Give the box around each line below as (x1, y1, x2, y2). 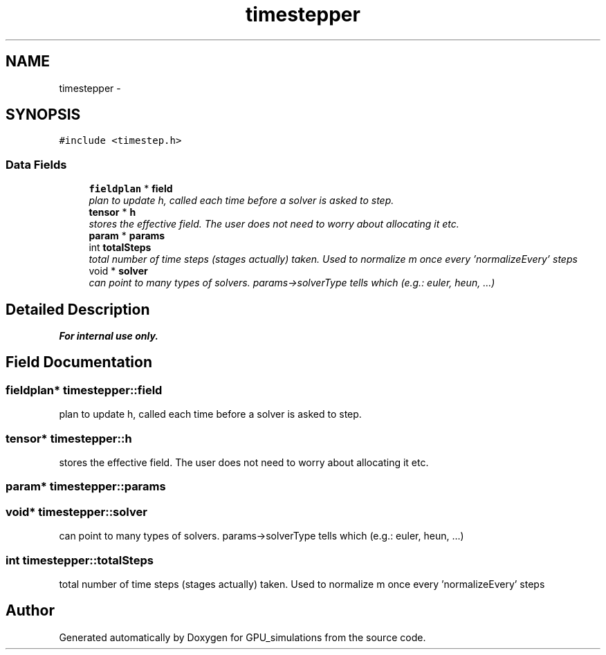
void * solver (89, 265, 148, 277)
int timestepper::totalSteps (6, 553, 154, 567)
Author (6, 602, 55, 620)
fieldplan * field (89, 183, 173, 195)
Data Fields (6, 157, 67, 172)
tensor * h (89, 206, 136, 219)
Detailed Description (6, 300, 150, 318)
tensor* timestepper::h (6, 431, 132, 445)
